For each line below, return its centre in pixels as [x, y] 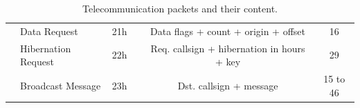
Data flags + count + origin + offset [228, 31]
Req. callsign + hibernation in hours [228, 48]
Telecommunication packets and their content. [180, 8]
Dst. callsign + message [228, 85]
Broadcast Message [61, 85]
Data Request [49, 31]
